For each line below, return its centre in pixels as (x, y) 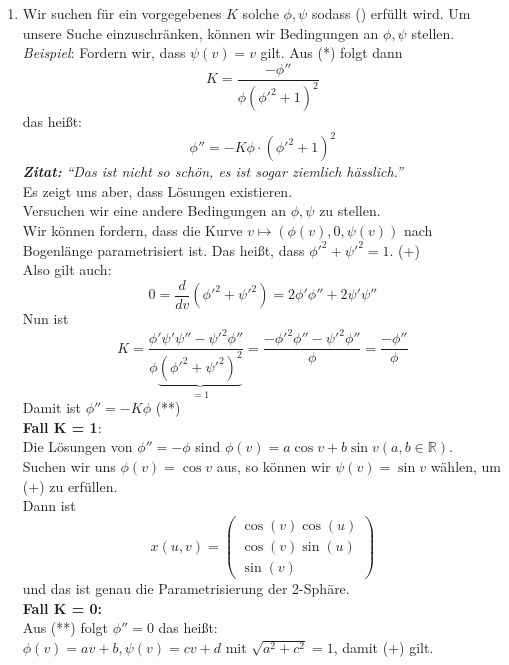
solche (260, 13)
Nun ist (45, 318)
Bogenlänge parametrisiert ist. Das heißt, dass (163, 249)
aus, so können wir (273, 466)
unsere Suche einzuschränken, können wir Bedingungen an (200, 32)
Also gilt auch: (67, 269)
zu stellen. (350, 210)
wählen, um (466, 466)
